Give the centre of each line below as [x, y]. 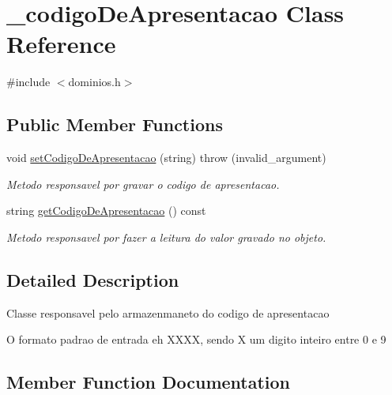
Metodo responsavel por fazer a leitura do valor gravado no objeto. [166, 237]
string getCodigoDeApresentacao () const [106, 211]
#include [28, 82]
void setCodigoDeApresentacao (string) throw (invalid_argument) [166, 158]
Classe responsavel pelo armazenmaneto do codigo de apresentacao [168, 312]
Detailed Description [93, 279]
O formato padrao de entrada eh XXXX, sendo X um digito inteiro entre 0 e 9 [196, 339]
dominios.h [94, 82]
